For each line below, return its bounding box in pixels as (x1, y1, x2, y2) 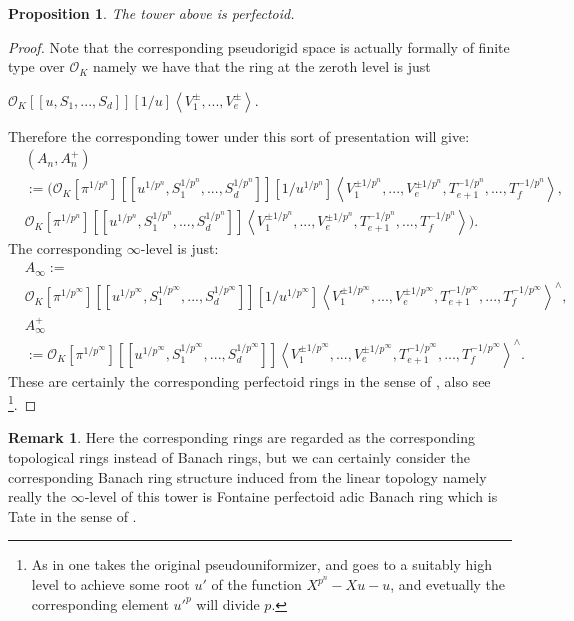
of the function (211, 574, 302, 594)
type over (8, 56, 65, 77)
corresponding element (31, 593, 169, 614)
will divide (196, 593, 260, 614)
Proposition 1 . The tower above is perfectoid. (8, 3, 295, 23)
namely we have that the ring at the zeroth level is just (93, 56, 431, 77)
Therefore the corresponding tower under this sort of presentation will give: (8, 125, 470, 146)
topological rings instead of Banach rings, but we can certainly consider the (8, 447, 470, 468)
